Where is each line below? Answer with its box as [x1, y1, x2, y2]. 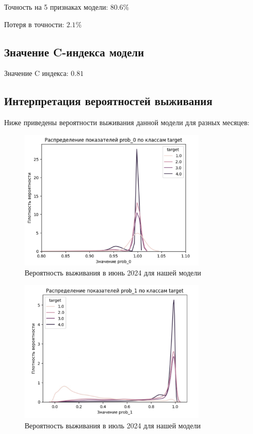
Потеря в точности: [4, 18, 64, 29]
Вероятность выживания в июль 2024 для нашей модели [25, 420, 201, 430]
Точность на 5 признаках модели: [4, 2, 108, 12]
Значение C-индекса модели [4, 44, 144, 60]
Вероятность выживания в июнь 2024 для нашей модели [25, 267, 201, 278]
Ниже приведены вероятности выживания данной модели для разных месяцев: [4, 117, 249, 128]
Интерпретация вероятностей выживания [4, 93, 212, 109]
